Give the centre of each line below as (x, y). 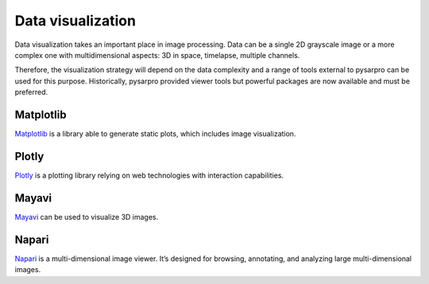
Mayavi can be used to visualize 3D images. (87, 217)
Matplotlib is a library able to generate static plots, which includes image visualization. (155, 134)
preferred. (31, 92)
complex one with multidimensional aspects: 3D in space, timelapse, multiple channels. (157, 55)
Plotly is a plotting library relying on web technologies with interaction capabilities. (149, 175)
